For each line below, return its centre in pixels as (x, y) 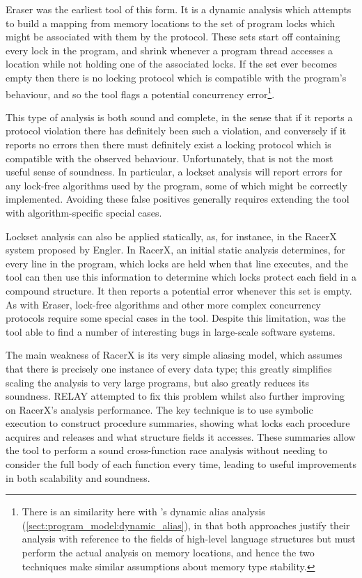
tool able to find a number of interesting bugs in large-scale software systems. (171, 331)
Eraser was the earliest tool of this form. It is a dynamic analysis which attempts (179, 9)
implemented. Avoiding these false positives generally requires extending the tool (178, 199)
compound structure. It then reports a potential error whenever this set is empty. (179, 290)
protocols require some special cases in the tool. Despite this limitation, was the (176, 318)
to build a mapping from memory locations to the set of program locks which (171, 23)
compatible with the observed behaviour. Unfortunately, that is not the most (170, 158)
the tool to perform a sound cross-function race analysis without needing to (167, 450)
